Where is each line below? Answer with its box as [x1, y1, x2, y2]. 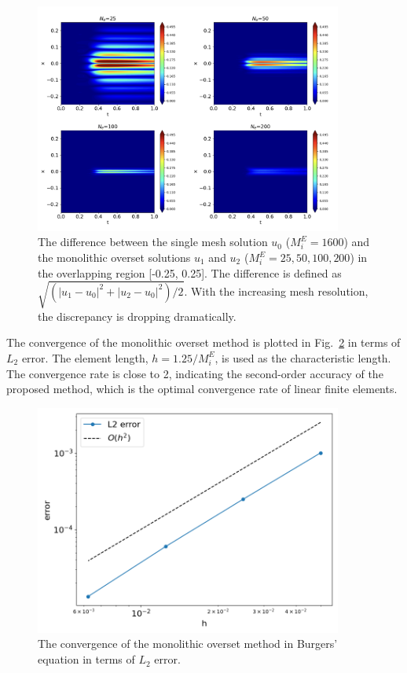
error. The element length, [21, 349, 148, 366]
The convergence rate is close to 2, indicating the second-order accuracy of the [6, 365, 383, 381]
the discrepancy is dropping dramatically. [38, 307, 236, 324]
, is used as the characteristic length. [214, 349, 391, 366]
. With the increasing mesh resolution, [184, 282, 368, 299]
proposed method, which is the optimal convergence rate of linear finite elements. [6, 381, 398, 397]
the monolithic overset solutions [38, 249, 191, 265]
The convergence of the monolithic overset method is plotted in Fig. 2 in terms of [6, 334, 401, 351]
